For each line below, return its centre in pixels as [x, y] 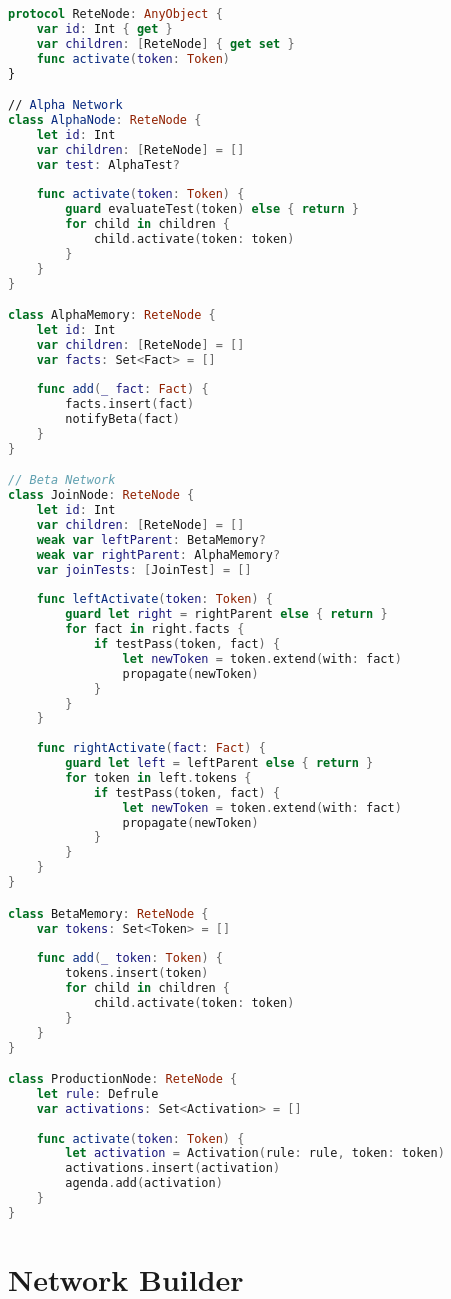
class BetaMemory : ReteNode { [108, 913]
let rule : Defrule [97, 1093]
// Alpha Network [65, 105]
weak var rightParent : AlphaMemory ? [158, 554]
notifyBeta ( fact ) [122, 419]
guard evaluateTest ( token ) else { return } [212, 209]
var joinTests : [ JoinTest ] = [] [144, 569]
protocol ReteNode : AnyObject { [115, 14]
